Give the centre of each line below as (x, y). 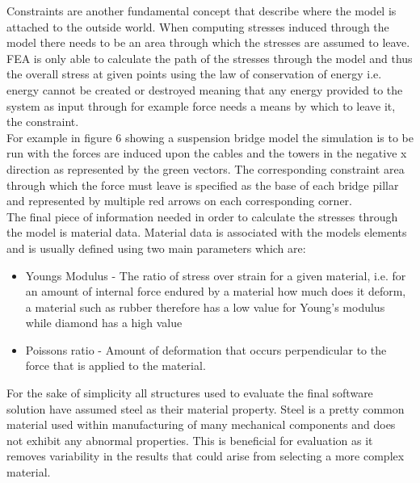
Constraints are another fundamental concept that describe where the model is (202, 10)
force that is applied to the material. (115, 365)
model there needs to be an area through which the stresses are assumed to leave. (208, 42)
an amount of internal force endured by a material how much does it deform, (216, 291)
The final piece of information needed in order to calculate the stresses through (202, 216)
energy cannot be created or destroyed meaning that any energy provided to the (205, 89)
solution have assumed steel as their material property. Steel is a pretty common (206, 408)
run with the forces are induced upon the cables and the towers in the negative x (207, 153)
